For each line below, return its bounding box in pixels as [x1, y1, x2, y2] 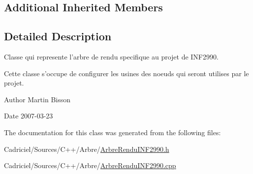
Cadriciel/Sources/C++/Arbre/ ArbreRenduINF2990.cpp [4, 160, 176, 171]
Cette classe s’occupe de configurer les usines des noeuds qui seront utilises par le [4, 68, 249, 78]
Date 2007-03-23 [4, 111, 53, 121]
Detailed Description [4, 29, 112, 44]
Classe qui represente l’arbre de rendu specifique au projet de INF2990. [4, 51, 219, 61]
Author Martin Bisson [4, 94, 71, 104]
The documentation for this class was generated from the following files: [4, 127, 221, 137]
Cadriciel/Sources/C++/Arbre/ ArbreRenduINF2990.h [4, 144, 169, 154]
